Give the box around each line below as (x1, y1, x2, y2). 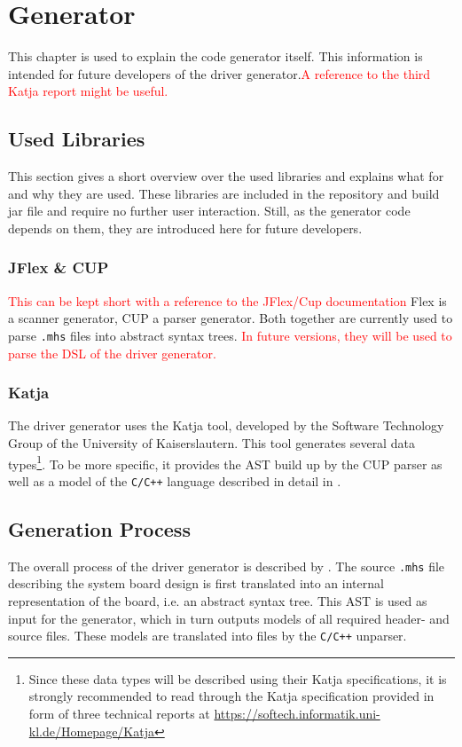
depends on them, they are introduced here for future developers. (8, 218, 363, 237)
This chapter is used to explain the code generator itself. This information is (8, 47, 423, 66)
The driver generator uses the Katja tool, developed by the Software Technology (8, 416, 444, 435)
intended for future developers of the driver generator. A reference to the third (8, 64, 431, 83)
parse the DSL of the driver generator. (8, 343, 216, 362)
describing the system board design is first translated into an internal (8, 574, 384, 593)
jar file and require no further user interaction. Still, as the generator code (8, 201, 411, 220)
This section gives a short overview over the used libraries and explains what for (8, 167, 444, 185)
